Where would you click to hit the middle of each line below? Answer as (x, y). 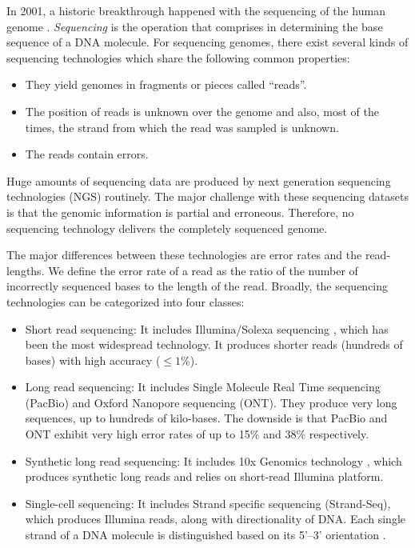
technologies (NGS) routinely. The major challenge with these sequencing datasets (207, 196)
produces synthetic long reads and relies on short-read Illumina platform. (204, 476)
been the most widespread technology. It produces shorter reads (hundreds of (214, 344)
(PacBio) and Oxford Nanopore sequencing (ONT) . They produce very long (211, 402)
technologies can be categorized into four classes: (126, 301)
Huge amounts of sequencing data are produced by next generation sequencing (199, 180)
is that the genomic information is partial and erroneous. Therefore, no (180, 212)
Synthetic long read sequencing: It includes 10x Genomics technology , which (213, 460)
